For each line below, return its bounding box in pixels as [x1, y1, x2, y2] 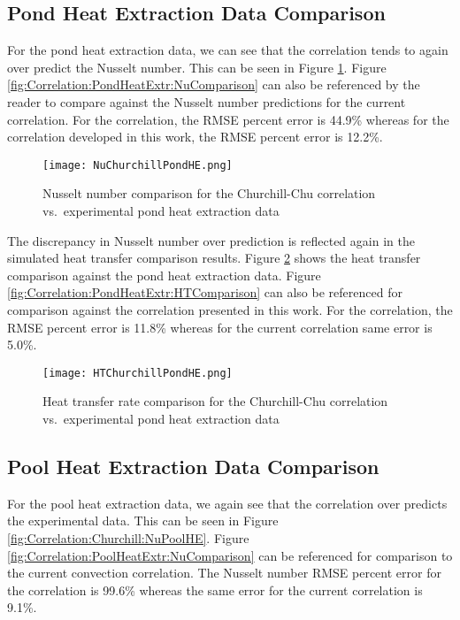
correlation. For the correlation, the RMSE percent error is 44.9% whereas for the [7, 110, 449, 128]
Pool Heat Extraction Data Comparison [7, 453, 379, 479]
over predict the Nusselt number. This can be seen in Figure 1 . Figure [7, 57, 387, 76]
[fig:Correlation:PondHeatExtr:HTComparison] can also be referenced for [7, 283, 402, 302]
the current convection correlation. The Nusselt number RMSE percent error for [7, 563, 441, 582]
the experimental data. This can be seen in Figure [7, 511, 279, 530]
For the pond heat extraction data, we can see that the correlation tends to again [7, 41, 448, 59]
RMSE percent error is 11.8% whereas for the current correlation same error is [7, 318, 433, 336]
